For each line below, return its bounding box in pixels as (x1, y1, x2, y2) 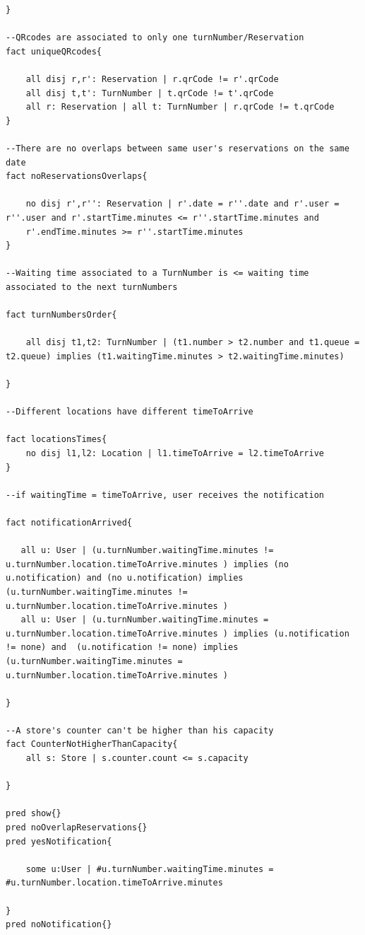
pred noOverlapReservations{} (6, 823, 148, 833)
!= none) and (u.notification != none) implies (6, 642, 239, 653)
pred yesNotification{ (6, 836, 112, 847)
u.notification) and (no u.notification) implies (6, 573, 244, 583)
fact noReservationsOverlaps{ (6, 171, 148, 182)
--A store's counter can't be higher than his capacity (6, 725, 274, 736)
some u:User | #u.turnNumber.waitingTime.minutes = (25, 864, 274, 874)
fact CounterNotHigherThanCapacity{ (6, 739, 178, 750)
